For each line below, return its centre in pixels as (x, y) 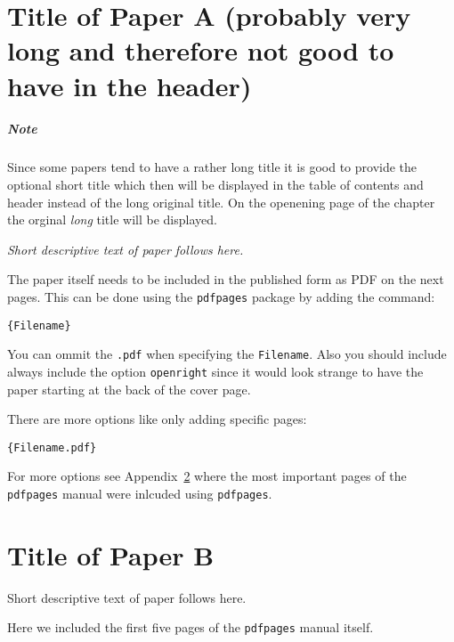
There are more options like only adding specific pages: (157, 419)
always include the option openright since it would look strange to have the (215, 371)
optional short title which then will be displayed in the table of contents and (215, 184)
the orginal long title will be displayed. (112, 219)
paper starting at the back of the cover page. (129, 389)
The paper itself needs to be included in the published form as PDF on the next (226, 279)
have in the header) (130, 85)
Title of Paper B (111, 554)
